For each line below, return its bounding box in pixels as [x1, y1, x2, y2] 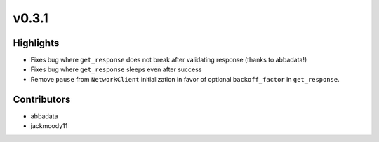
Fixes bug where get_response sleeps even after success [30, 65, 202, 73]
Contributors [13, 93, 71, 105]
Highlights [13, 37, 60, 49]
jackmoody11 [30, 122, 68, 130]
